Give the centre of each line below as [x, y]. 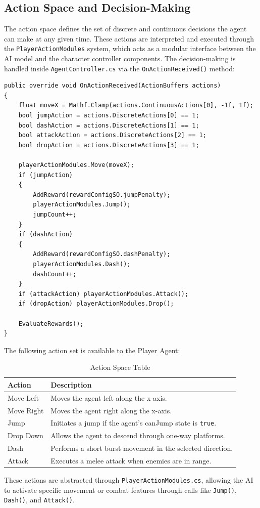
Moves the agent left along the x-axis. [109, 397]
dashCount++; [55, 274]
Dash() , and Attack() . [39, 500]
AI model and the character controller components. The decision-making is [120, 58]
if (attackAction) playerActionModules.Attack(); [103, 294]
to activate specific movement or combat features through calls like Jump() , [120, 490]
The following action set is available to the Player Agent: [92, 350]
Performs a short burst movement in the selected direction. [142, 448]
